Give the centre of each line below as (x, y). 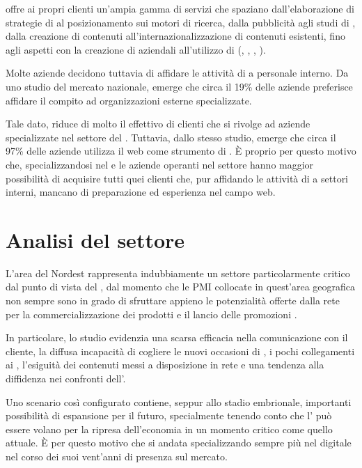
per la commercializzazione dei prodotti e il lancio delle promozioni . (151, 314)
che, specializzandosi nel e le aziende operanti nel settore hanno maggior (160, 164)
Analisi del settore (95, 239)
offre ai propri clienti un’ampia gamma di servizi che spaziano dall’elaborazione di (180, 8)
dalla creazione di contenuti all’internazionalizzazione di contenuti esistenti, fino (175, 36)
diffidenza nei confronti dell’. (66, 378)
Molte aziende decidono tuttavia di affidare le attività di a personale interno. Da (177, 73)
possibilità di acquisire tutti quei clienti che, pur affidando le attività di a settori (177, 178)
